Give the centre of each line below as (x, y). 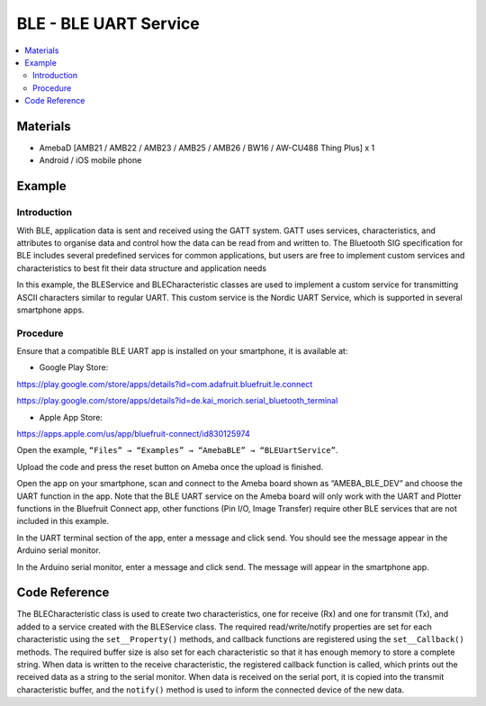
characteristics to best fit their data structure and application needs (142, 268)
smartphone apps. (50, 310)
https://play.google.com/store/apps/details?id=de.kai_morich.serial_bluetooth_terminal (177, 401)
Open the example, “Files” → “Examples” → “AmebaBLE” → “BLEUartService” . (177, 450)
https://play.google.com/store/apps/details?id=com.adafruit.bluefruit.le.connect (165, 384)
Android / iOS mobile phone (90, 160)
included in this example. (63, 521)
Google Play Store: (74, 367)
